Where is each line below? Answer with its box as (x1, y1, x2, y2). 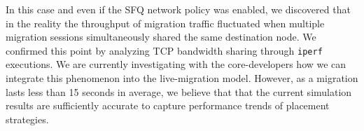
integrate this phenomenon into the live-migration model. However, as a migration (6, 71, 358, 85)
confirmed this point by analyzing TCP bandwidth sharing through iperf (6, 43, 323, 57)
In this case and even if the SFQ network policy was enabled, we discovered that (6, 2, 351, 16)
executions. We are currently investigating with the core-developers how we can (6, 57, 346, 71)
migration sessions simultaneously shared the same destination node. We (6, 29, 316, 44)
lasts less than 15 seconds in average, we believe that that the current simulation (6, 84, 352, 99)
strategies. (6, 111, 49, 126)
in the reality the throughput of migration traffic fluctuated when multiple (6, 15, 325, 30)
